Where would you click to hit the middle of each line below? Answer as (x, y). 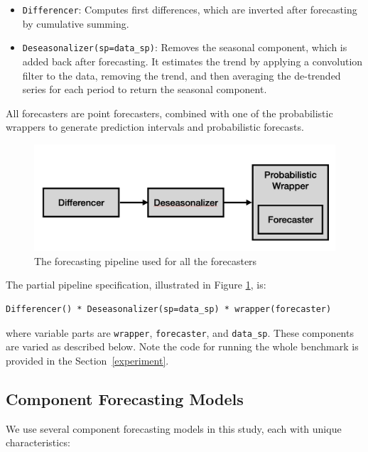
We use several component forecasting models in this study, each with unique (174, 428)
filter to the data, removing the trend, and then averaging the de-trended (182, 75)
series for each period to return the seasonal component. (145, 89)
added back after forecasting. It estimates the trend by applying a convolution (193, 61)
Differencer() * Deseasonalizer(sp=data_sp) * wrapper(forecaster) (169, 309)
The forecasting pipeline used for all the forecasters (146, 260)
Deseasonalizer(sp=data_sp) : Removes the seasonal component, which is (185, 47)
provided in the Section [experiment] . (87, 360)
